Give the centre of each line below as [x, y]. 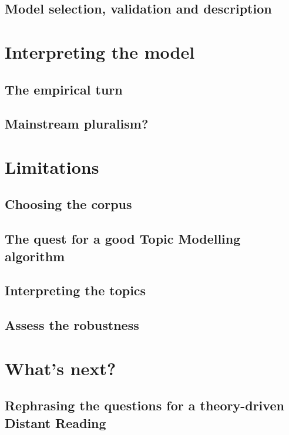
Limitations [52, 166]
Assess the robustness [72, 325]
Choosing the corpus [68, 204]
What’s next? [61, 368]
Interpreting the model [100, 51]
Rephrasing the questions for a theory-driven [144, 405]
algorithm [35, 256]
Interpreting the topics [75, 290]
